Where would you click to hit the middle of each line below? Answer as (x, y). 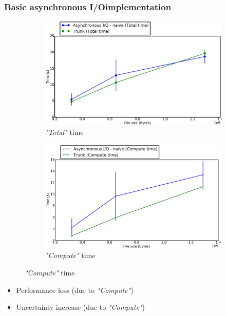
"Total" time (64, 132)
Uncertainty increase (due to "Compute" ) (80, 307)
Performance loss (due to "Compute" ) (75, 290)
